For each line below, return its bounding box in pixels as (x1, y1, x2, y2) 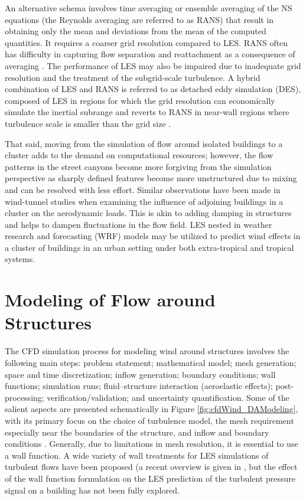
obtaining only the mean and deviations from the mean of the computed (5, 25, 266, 37)
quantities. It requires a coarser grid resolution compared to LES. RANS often (5, 36, 288, 48)
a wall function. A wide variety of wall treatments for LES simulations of (5, 449, 269, 461)
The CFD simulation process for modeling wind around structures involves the (5, 345, 289, 357)
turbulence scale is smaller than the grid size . (5, 117, 171, 129)
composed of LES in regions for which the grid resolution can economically (5, 94, 275, 106)
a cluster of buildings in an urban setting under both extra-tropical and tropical (5, 241, 294, 253)
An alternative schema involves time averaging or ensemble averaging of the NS (5, 2, 292, 14)
